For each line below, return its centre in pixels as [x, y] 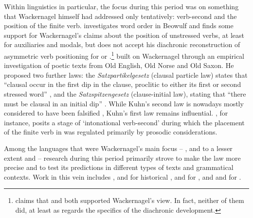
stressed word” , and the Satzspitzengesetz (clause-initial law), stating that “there [125, 94]
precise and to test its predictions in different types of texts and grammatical [119, 167]
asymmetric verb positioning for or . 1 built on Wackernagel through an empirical [124, 55]
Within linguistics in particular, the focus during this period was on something [121, 6]
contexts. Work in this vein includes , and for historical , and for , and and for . [123, 176]
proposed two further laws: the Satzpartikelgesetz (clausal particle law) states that [126, 75]
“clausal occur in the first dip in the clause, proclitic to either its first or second [123, 84]
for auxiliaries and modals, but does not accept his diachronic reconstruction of [122, 44]
